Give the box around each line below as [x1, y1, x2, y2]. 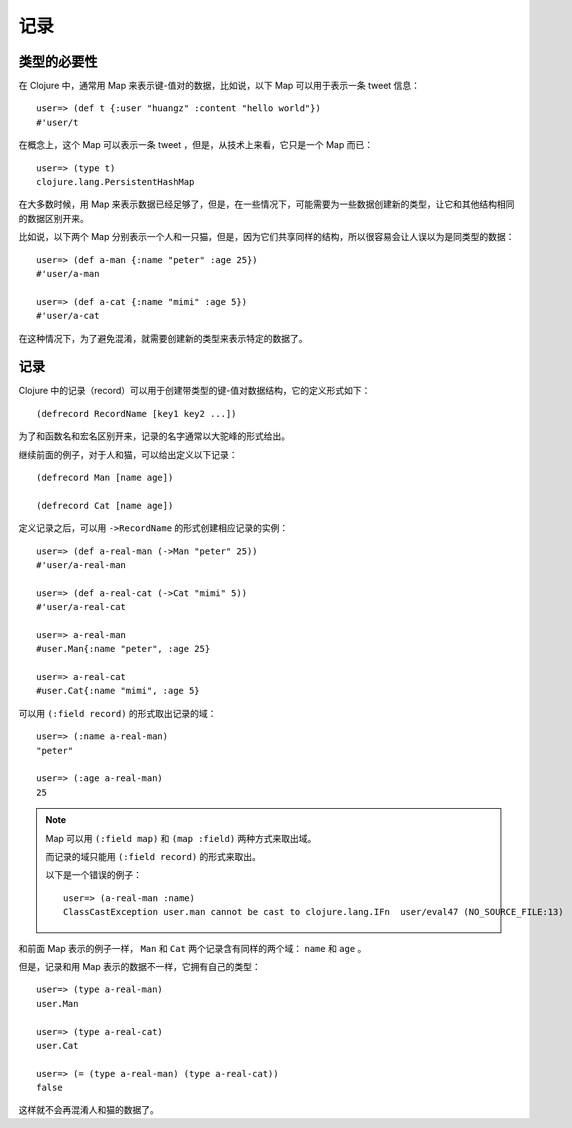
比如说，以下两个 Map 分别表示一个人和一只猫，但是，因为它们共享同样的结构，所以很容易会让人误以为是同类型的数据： [18, 231, 515, 243]
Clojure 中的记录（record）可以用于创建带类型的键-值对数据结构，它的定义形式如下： [18, 385, 371, 397]
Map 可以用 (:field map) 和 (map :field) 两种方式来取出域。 [45, 832, 317, 844]
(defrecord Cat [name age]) [36, 500, 174, 511]
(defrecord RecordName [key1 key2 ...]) [36, 408, 237, 419]
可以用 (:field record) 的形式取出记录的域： [18, 707, 217, 719]
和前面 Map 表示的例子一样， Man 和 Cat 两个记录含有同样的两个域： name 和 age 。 [18, 942, 367, 954]
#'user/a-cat [36, 310, 100, 322]
